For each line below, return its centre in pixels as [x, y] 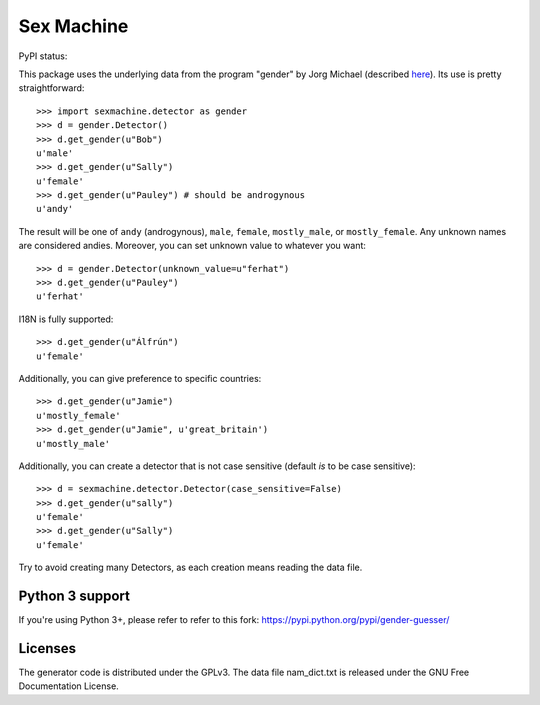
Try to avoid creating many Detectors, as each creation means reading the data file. [190, 567]
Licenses [47, 648]
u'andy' [55, 209]
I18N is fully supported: [66, 319]
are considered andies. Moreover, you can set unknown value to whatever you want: [192, 246]
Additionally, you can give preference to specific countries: [140, 378]
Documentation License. [68, 686]
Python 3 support [74, 596]
